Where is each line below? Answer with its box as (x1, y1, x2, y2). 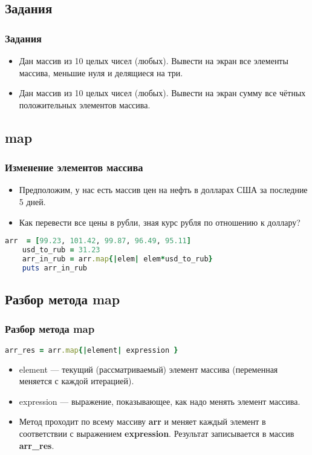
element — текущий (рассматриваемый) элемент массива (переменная (19, 362, 278, 375)
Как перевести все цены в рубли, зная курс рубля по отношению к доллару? (19, 215, 301, 228)
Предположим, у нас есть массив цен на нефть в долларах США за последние (19, 183, 308, 196)
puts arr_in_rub (22, 263, 88, 272)
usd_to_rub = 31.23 (22, 246, 100, 255)
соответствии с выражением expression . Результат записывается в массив (19, 427, 294, 439)
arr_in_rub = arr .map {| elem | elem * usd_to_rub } (22, 254, 213, 263)
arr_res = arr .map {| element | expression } (5, 345, 178, 355)
